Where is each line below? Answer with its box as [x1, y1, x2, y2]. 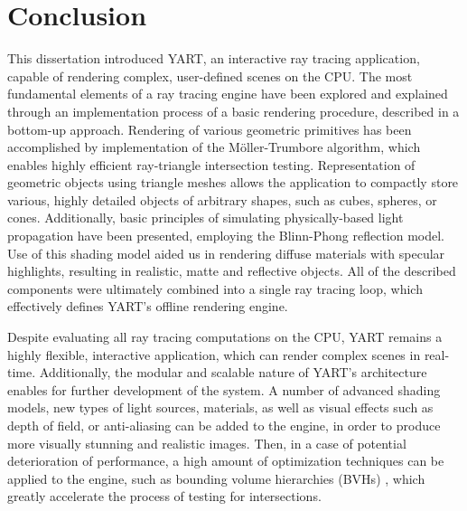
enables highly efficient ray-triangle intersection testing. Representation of [7, 155, 416, 174]
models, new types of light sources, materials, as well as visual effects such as [7, 398, 434, 417]
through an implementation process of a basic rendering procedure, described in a [7, 101, 460, 120]
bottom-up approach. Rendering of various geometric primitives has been [7, 119, 412, 138]
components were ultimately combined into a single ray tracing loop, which [7, 279, 423, 298]
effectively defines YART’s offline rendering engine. [7, 297, 288, 316]
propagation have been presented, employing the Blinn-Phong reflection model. [7, 226, 445, 245]
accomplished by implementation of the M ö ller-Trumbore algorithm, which [7, 137, 421, 156]
